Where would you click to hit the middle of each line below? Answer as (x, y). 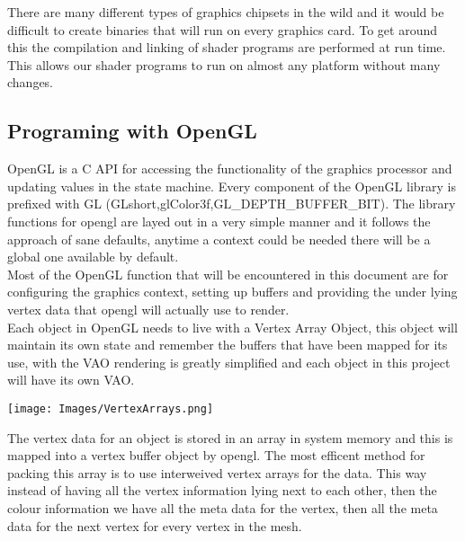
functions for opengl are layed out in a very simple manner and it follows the (219, 221)
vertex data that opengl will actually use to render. (148, 309)
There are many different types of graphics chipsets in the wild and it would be (226, 12)
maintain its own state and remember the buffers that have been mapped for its (228, 345)
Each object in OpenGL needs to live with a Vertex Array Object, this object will (232, 327)
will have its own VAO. (71, 380)
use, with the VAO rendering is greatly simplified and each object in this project (229, 362)
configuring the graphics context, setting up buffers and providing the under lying (232, 292)
